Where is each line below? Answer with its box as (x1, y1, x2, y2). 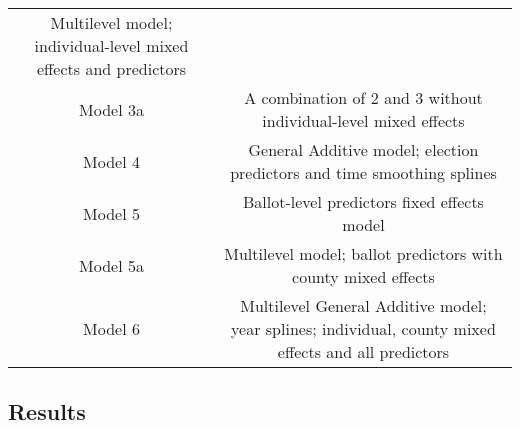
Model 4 (83, 149, 140, 173)
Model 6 (83, 317, 140, 340)
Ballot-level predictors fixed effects (243, 190, 484, 213)
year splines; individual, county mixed (231, 317, 496, 340)
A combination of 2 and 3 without (244, 86, 483, 109)
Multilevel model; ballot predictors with (224, 242, 503, 265)
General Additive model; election (248, 138, 479, 161)
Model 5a (79, 253, 144, 277)
